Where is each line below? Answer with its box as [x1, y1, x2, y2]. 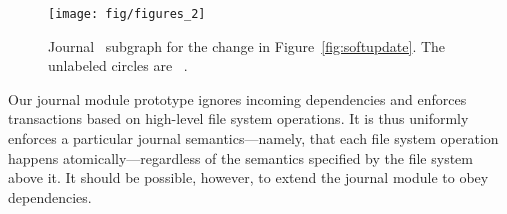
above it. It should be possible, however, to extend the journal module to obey [8, 167, 489, 188]
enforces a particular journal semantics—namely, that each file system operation [8, 128, 499, 149]
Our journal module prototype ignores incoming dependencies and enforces [8, 88, 467, 109]
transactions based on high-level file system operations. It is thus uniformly [8, 108, 469, 129]
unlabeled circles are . [48, 55, 188, 76]
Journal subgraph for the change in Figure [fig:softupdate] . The [48, 35, 446, 56]
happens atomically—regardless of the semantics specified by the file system [8, 147, 473, 168]
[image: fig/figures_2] [48, 7, 206, 21]
